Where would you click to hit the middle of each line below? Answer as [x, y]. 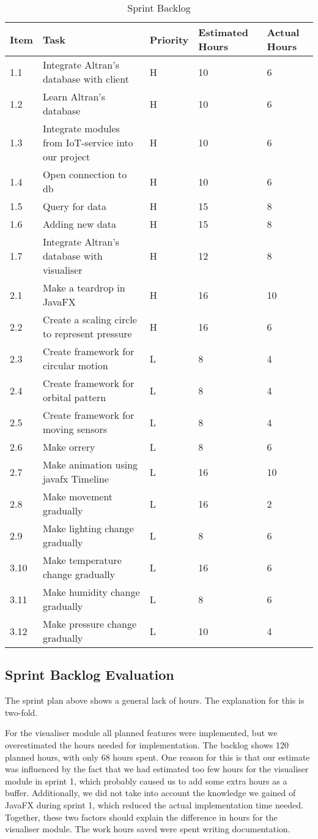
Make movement [78, 496]
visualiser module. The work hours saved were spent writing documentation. [148, 829]
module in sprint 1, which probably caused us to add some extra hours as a [146, 781]
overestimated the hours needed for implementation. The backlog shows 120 [147, 744]
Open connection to [85, 174]
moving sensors [75, 429]
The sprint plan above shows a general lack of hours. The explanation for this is [155, 700]
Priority [169, 39]
